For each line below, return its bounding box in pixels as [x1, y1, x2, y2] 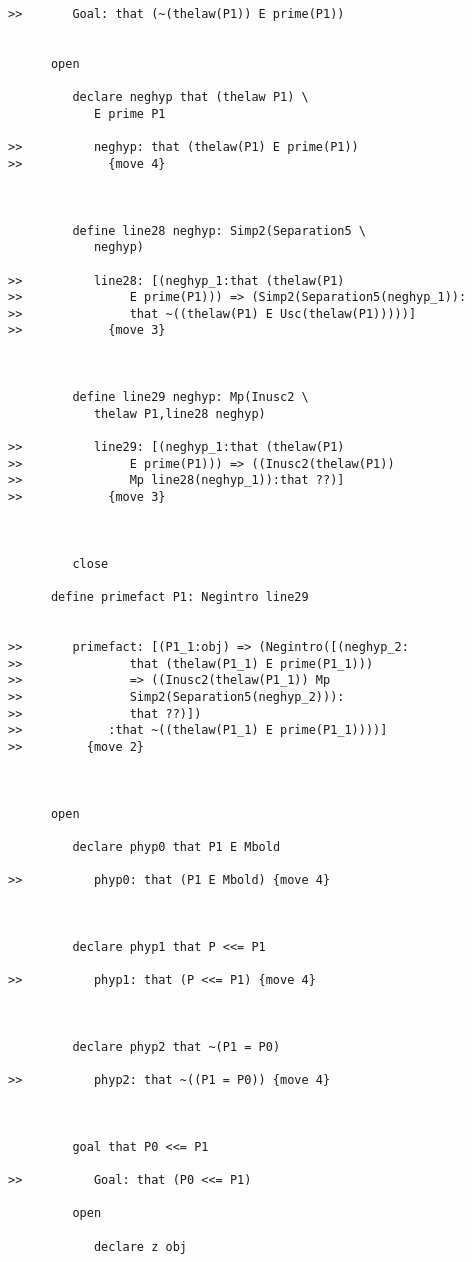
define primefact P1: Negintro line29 [50, 589, 309, 604]
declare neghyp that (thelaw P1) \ [72, 90, 309, 105]
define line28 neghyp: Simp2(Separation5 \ [72, 223, 366, 238]
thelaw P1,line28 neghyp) [93, 406, 266, 421]
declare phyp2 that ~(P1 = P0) [72, 1039, 281, 1054]
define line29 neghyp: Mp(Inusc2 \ [72, 390, 309, 405]
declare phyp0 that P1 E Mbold [72, 839, 281, 854]
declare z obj [93, 1239, 187, 1254]
